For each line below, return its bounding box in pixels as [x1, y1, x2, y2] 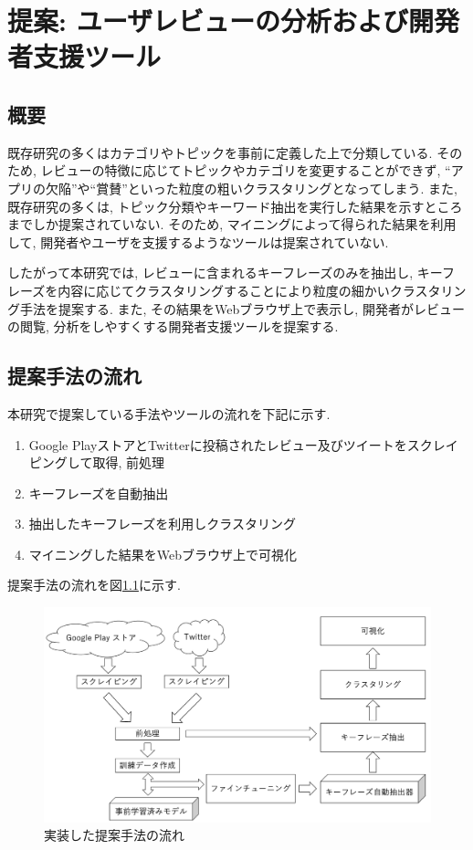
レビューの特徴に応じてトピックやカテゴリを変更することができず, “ [40, 161, 451, 180]
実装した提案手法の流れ [44, 825, 184, 845]
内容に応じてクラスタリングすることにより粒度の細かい [58, 280, 390, 299]
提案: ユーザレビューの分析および [7, 2, 409, 39]
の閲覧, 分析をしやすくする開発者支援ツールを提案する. [7, 317, 339, 336]
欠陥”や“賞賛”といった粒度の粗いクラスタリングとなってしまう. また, [45, 178, 457, 197]
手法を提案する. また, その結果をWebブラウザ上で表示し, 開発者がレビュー [19, 299, 465, 318]
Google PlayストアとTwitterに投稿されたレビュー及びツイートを [28, 435, 407, 454]
